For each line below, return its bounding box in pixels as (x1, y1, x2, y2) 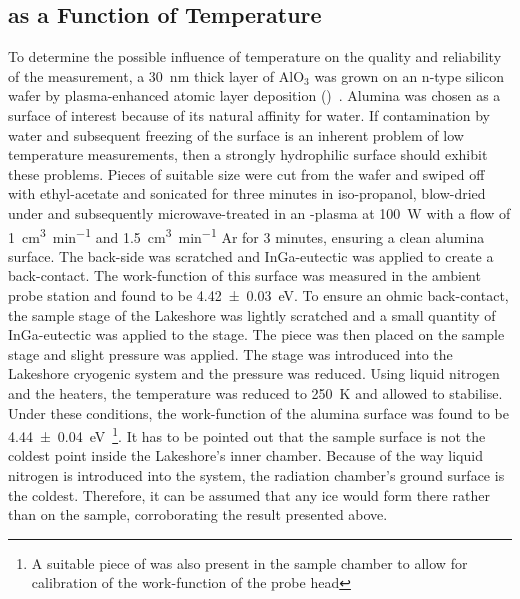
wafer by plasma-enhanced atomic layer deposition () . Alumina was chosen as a (8, 85, 501, 106)
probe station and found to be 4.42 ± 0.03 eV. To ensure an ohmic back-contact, (8, 284, 509, 305)
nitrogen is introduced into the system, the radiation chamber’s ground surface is (8, 464, 505, 485)
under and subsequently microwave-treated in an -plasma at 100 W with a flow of (8, 202, 511, 223)
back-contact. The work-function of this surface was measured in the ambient (8, 265, 481, 286)
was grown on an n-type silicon (314, 65, 505, 86)
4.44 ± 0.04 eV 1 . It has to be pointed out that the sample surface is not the (8, 423, 486, 446)
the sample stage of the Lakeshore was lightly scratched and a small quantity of (8, 304, 496, 325)
